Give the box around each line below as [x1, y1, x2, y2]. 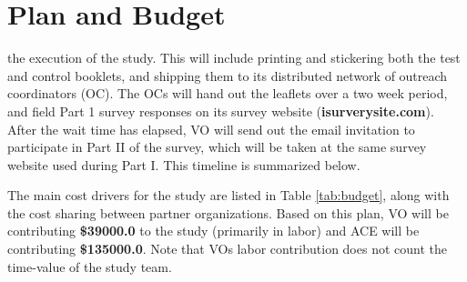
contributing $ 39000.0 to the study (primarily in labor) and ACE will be [7, 221, 420, 240]
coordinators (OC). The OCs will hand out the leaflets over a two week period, [7, 84, 448, 103]
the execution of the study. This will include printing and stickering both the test [7, 48, 461, 67]
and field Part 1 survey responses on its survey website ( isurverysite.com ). [7, 101, 434, 120]
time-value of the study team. [7, 257, 172, 276]
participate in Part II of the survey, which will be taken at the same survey [7, 137, 427, 156]
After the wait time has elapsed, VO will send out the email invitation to [7, 119, 415, 138]
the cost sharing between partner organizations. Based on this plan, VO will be [7, 203, 449, 222]
